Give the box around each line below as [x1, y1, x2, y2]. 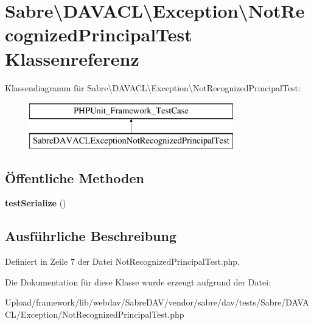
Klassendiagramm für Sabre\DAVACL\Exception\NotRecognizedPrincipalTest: [5, 81, 301, 94]
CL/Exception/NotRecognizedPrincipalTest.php [5, 308, 184, 321]
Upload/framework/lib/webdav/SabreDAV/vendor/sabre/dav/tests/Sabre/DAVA [5, 296, 309, 309]
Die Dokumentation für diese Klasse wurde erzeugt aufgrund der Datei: [5, 275, 271, 288]
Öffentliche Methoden [5, 168, 144, 187]
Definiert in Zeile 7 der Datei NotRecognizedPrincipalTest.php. [5, 255, 240, 268]
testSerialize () [5, 197, 66, 209]
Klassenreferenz [5, 46, 139, 71]
